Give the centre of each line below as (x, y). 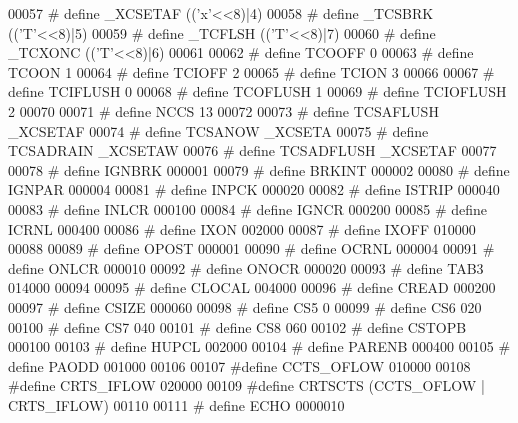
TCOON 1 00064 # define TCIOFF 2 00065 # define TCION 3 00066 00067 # (251, 71)
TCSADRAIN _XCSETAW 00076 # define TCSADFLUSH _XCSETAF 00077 (252, 150)
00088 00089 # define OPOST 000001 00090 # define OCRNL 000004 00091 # (251, 248)
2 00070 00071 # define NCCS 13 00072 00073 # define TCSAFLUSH (223, 110)
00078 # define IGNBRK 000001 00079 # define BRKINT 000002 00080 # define (259, 169)
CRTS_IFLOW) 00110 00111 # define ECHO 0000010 (176, 404)
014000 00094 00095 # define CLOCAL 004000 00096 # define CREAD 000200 (252, 287)
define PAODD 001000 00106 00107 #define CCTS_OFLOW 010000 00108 (239, 365)
